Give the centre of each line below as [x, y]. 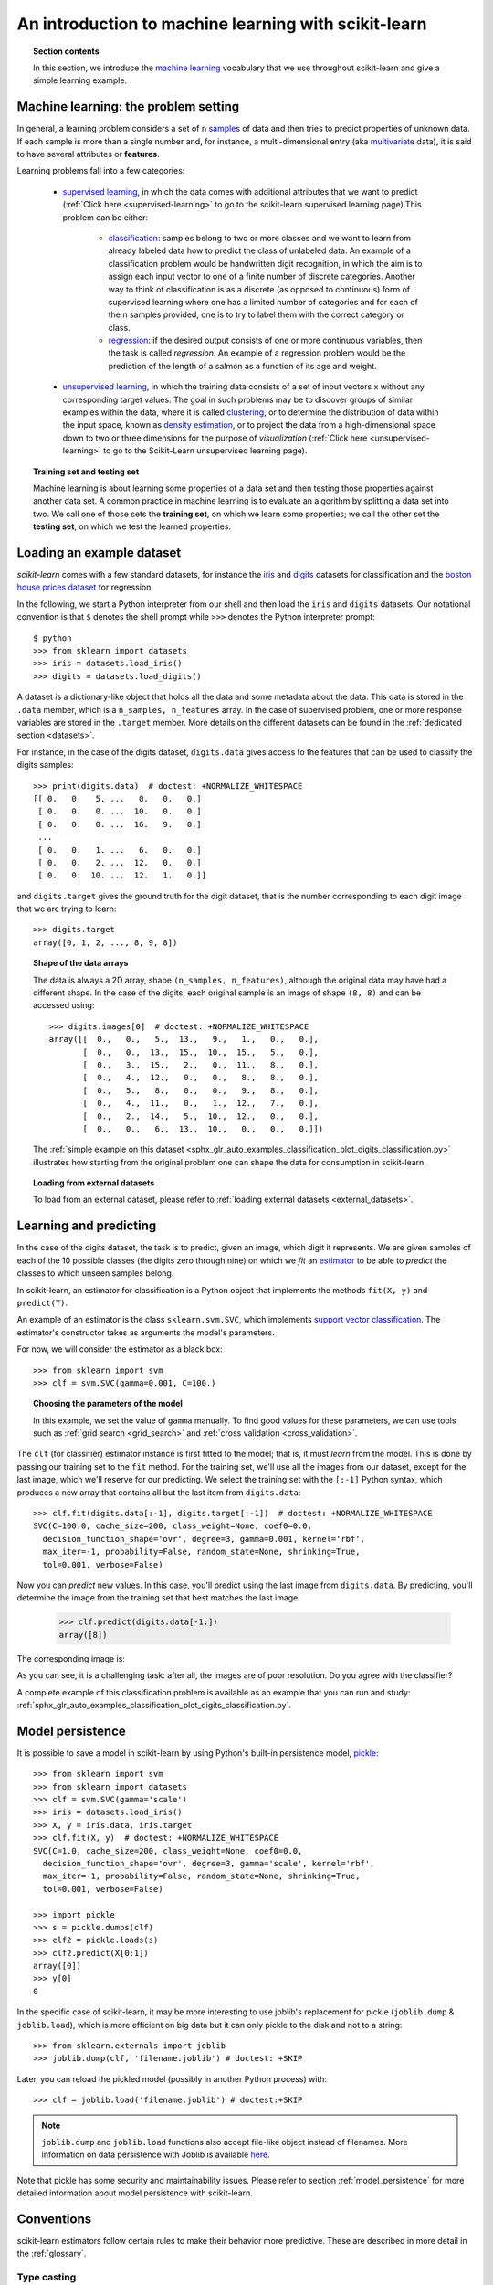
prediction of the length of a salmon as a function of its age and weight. [243, 366]
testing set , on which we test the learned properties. [132, 526]
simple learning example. [80, 80]
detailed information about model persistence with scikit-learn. [135, 2193]
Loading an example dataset [99, 553]
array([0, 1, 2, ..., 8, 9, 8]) [105, 942]
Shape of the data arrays [81, 963]
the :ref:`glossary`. [52, 2254]
